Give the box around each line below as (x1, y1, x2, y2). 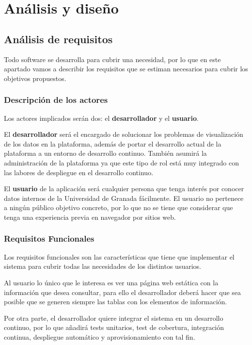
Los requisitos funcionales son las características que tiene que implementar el (4, 251, 235, 262)
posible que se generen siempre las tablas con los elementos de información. (4, 296, 227, 307)
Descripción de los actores (4, 94, 108, 106)
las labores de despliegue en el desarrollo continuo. (4, 167, 154, 177)
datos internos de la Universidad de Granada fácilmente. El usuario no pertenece (4, 193, 244, 203)
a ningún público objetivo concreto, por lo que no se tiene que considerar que (4, 202, 233, 213)
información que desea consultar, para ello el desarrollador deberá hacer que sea (4, 287, 241, 297)
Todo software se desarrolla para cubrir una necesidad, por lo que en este (4, 54, 221, 64)
